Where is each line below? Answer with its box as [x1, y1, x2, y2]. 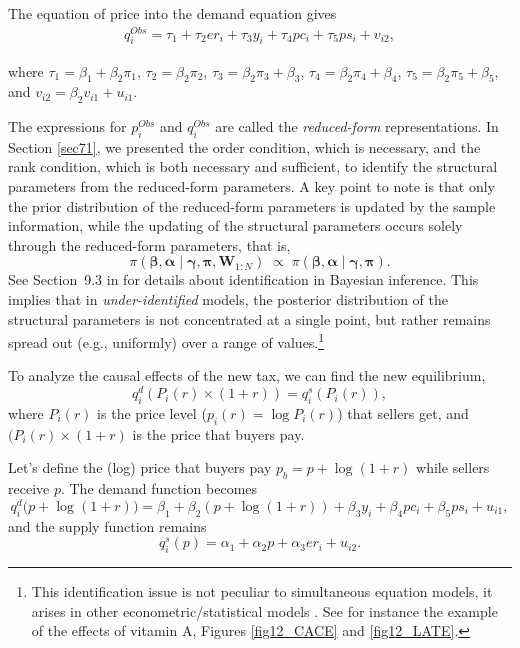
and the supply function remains [8, 515, 207, 536]
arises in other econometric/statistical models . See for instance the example [31, 600, 498, 621]
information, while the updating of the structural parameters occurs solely [8, 215, 463, 236]
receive [8, 478, 50, 499]
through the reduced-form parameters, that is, [8, 234, 291, 255]
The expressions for [8, 116, 127, 137]
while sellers [416, 457, 490, 478]
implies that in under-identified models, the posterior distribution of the [8, 289, 448, 310]
